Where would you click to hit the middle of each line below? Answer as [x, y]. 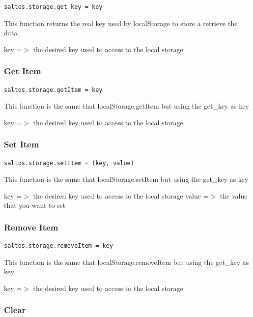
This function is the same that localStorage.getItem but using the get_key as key [126, 106]
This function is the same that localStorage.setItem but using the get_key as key [126, 179]
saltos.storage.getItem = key [53, 90]
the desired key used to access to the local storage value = [121, 195]
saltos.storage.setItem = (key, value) [69, 163]
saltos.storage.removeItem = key [58, 246]
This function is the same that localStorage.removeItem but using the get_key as [126, 262]
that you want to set [35, 205]
